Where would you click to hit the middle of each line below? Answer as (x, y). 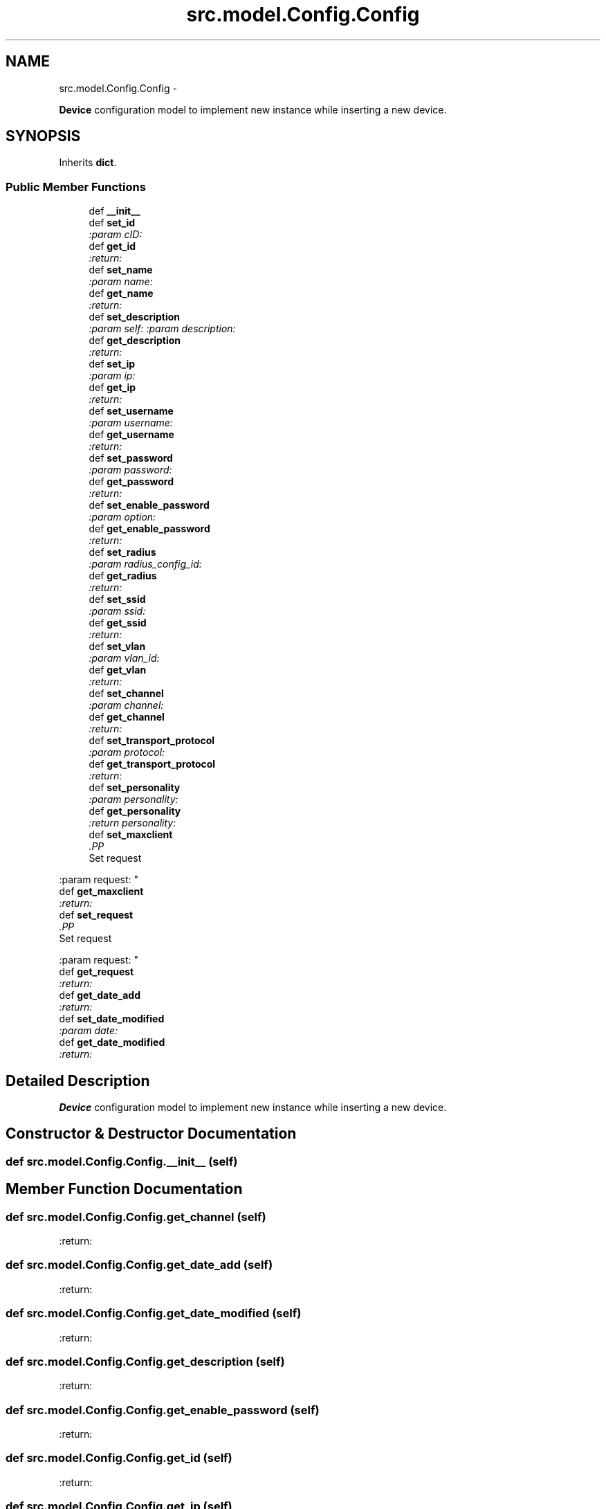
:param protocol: (127, 752)
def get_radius (123, 576)
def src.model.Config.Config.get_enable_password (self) (163, 1410)
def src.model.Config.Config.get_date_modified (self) (154, 1313)
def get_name (121, 293)
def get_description (135, 341)
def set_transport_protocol (152, 741)
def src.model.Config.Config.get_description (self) (145, 1361)
